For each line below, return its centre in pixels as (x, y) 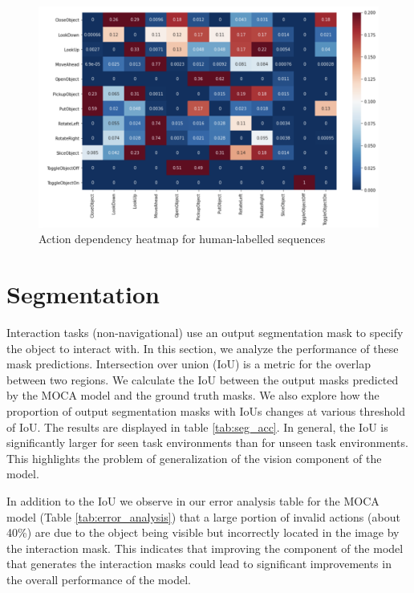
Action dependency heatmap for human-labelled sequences (182, 239)
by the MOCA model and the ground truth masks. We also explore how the (193, 395)
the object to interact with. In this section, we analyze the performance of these (203, 348)
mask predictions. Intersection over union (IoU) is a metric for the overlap (189, 364)
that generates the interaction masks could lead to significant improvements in (199, 564)
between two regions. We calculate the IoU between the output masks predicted (203, 379)
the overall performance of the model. (99, 579)
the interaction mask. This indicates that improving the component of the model (205, 548)
